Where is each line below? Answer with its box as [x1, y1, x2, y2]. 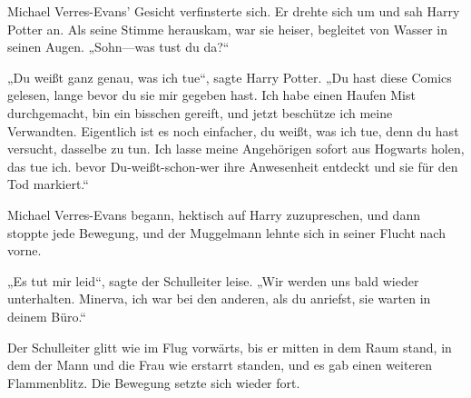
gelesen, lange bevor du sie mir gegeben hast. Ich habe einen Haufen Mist [7, 85, 416, 104]
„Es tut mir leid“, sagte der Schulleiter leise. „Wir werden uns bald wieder [7, 271, 419, 290]
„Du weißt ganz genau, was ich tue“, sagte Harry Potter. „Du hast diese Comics [7, 67, 452, 86]
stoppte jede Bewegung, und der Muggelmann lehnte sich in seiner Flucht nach [7, 223, 446, 242]
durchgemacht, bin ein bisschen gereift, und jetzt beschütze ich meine [7, 103, 393, 122]
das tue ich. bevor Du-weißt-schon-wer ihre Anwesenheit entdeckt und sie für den [7, 156, 458, 175]
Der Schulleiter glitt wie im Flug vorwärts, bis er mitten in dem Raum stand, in [7, 337, 452, 356]
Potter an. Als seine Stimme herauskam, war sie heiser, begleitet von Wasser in [7, 19, 448, 38]
